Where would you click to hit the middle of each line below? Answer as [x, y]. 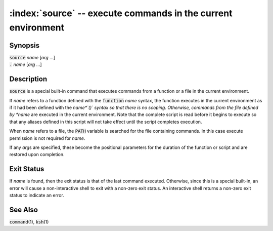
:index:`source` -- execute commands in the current [121, 13]
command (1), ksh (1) [29, 222]
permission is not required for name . [47, 138]
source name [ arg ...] [32, 57]
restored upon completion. [37, 155]
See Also [24, 209]
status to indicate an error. [37, 195]
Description [28, 79]
